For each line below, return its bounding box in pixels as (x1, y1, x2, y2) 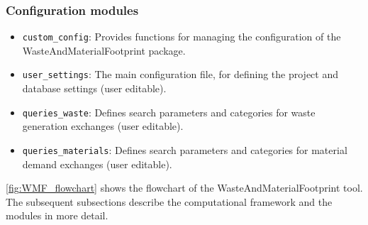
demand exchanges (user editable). (22, 156, 172, 171)
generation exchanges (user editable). (22, 119, 184, 133)
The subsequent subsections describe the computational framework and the (6, 194, 333, 209)
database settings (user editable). (22, 81, 167, 96)
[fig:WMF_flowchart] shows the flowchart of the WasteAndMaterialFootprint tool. (6, 180, 363, 195)
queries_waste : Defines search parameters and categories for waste (22, 104, 316, 119)
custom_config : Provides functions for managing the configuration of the (22, 29, 341, 44)
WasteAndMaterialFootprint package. (22, 43, 186, 57)
